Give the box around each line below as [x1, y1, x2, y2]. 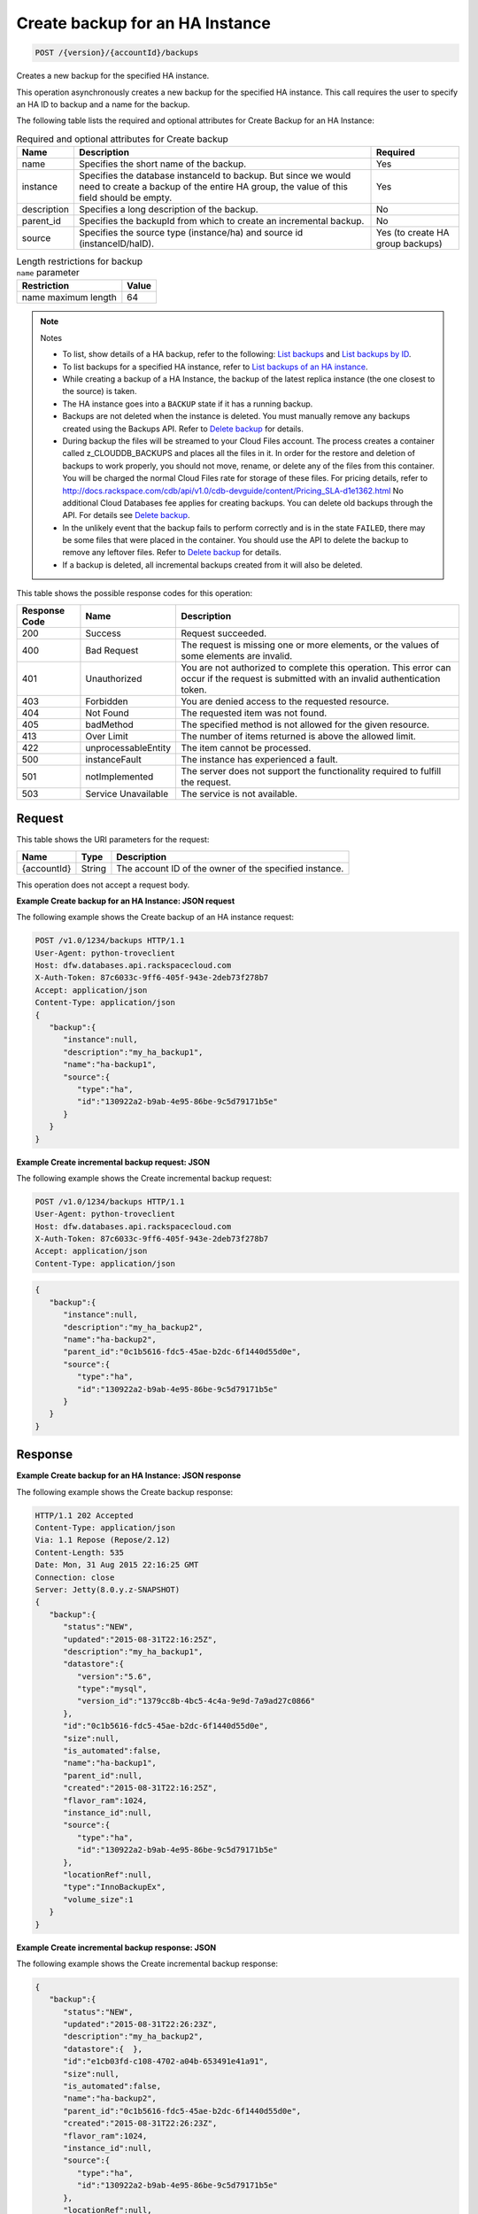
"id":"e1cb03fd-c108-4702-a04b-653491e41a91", [63, 2056, 269, 2067]
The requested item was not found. [181, 707, 328, 719]
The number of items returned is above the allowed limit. [181, 730, 416, 742]
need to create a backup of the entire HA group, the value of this [78, 181, 349, 193]
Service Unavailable [85, 787, 169, 800]
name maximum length [21, 291, 117, 304]
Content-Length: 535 [35, 1547, 124, 1558]
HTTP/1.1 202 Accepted [35, 1510, 134, 1521]
